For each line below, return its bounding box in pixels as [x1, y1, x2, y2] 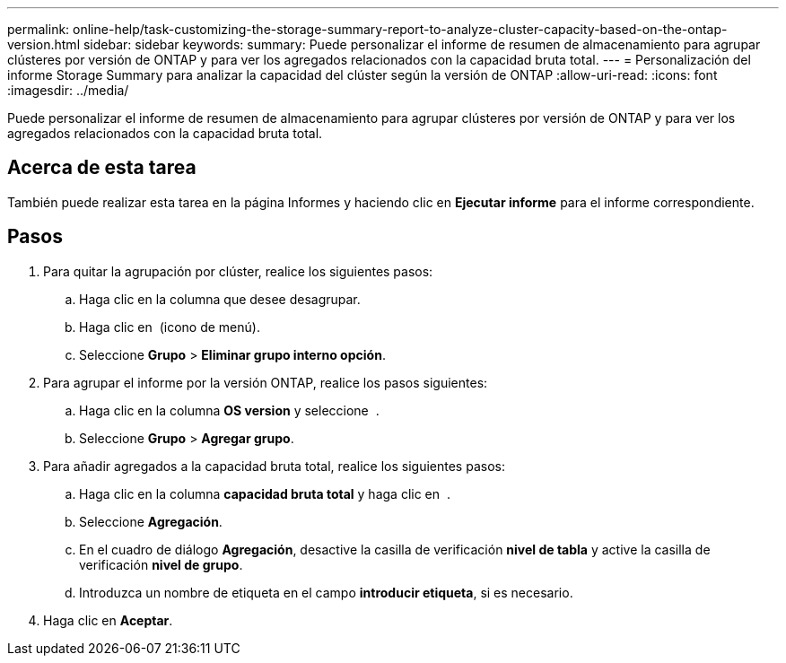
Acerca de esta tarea [7, 156, 196, 179]
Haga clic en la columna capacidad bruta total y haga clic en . [79, 485, 450, 502]
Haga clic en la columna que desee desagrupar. [79, 291, 361, 307]
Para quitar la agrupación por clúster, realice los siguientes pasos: [43, 263, 433, 279]
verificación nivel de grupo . [79, 556, 243, 572]
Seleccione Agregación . [79, 513, 223, 529]
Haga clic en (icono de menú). [79, 318, 260, 335]
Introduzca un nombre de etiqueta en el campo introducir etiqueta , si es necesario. [79, 584, 573, 600]
